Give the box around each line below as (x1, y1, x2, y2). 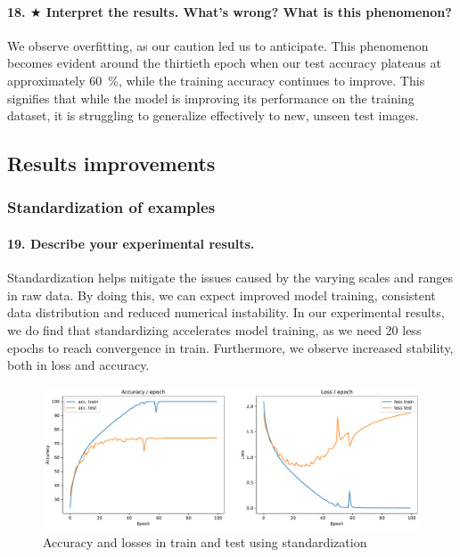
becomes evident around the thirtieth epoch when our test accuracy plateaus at (7, 53, 441, 72)
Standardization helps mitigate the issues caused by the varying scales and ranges (7, 268, 454, 287)
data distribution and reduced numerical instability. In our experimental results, (7, 303, 445, 322)
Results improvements (7, 150, 216, 177)
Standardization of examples (7, 196, 216, 218)
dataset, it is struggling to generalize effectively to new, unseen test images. (7, 106, 419, 125)
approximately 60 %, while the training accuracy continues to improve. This (7, 70, 425, 89)
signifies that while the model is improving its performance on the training (7, 88, 415, 107)
